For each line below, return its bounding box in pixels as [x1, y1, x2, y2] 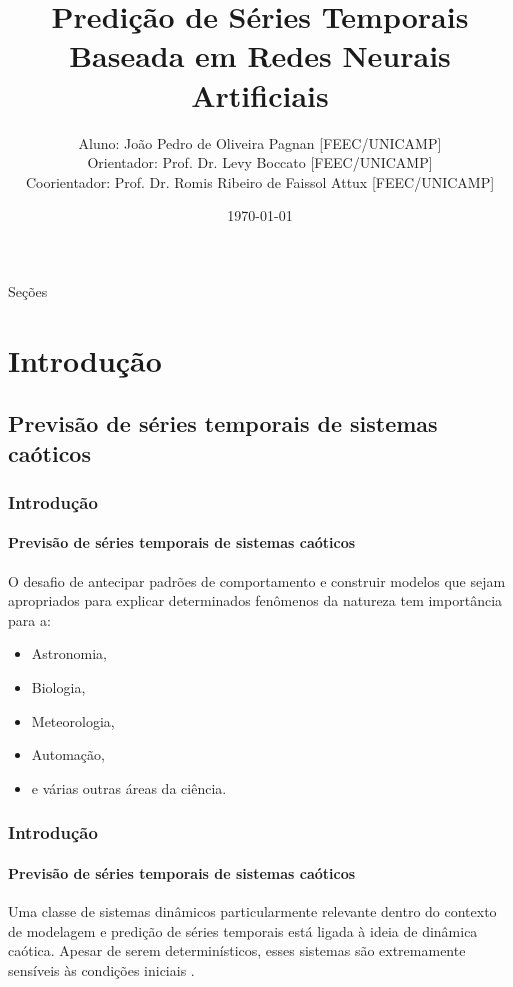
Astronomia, [31, 643, 107, 664]
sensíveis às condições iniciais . [8, 959, 195, 980]
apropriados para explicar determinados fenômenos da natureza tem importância [8, 590, 503, 611]
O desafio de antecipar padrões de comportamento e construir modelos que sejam [8, 570, 506, 591]
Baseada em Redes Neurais [69, 35, 451, 76]
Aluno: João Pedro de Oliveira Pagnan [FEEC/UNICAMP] [78, 132, 442, 153]
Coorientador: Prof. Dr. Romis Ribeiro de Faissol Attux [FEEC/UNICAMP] [25, 171, 495, 192]
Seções [8, 280, 48, 301]
